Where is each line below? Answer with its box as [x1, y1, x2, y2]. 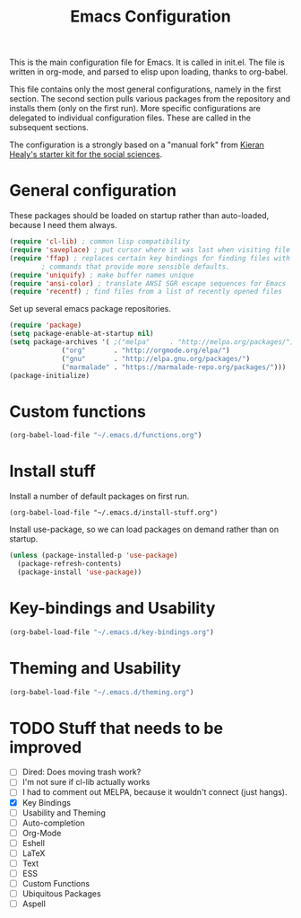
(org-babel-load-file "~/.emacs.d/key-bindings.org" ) [9, 627, 215, 637]
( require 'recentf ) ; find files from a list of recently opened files [9, 287, 282, 296]
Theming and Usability [9, 658, 182, 678]
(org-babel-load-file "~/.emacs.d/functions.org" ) [9, 431, 202, 440]
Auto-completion [21, 817, 85, 828]
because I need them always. [9, 220, 118, 231]
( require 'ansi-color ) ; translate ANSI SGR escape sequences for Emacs [9, 278, 287, 288]
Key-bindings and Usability [9, 597, 216, 618]
